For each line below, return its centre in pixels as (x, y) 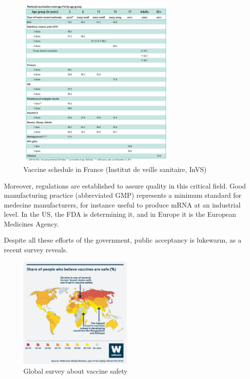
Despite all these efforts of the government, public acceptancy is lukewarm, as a (123, 240)
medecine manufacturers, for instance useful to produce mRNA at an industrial (122, 204)
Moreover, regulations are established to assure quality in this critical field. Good (125, 185)
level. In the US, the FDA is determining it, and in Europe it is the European (120, 214)
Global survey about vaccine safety (76, 370)
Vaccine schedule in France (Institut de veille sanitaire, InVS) (115, 169)
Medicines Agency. (31, 223)
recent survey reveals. (36, 250)
